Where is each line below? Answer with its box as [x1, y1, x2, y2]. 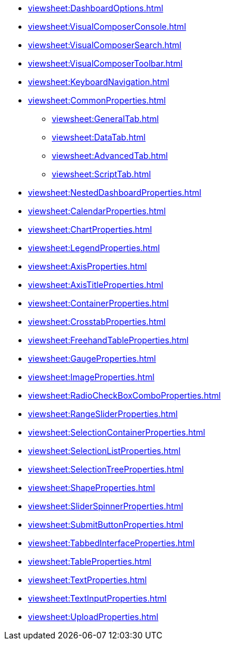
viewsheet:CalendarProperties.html [28, 206, 166, 216]
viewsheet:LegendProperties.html [28, 243, 160, 253]
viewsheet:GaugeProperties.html [28, 353, 156, 364]
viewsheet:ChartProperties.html [28, 224, 152, 234]
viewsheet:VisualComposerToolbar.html [28, 58, 183, 68]
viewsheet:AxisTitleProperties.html [28, 280, 164, 290]
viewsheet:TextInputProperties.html [28, 593, 167, 603]
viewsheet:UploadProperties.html [28, 612, 159, 622]
